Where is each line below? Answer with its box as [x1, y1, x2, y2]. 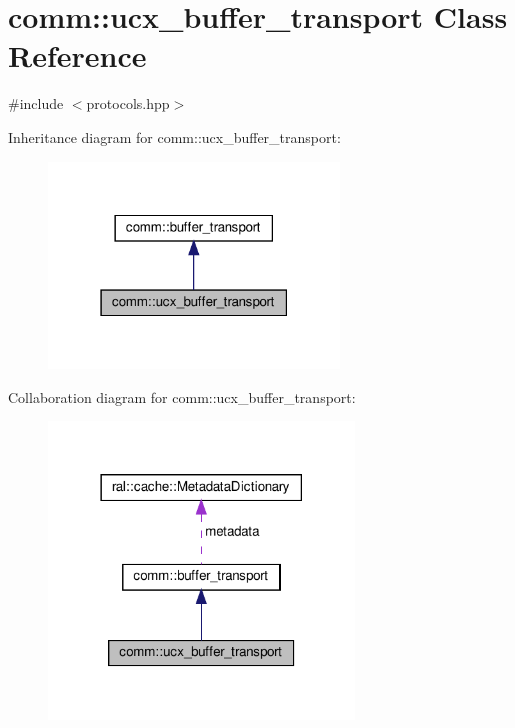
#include [8, 93, 64, 114]
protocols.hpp [86, 93, 170, 114]
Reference [8, 35, 147, 76]
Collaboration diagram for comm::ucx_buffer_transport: [8, 386, 356, 407]
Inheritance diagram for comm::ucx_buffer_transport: [8, 126, 341, 147]
